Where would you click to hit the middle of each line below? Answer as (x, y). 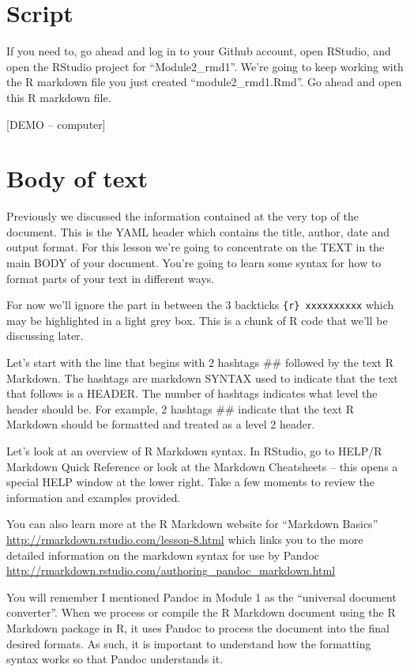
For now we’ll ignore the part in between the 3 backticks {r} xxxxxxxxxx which (200, 305)
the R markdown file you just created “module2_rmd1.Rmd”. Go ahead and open (204, 82)
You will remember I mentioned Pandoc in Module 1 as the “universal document (201, 596)
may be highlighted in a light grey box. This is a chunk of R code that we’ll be (197, 320)
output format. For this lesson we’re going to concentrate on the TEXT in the (196, 247)
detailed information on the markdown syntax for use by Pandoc (163, 555)
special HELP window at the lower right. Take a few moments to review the (190, 482)
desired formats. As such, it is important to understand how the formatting (189, 643)
